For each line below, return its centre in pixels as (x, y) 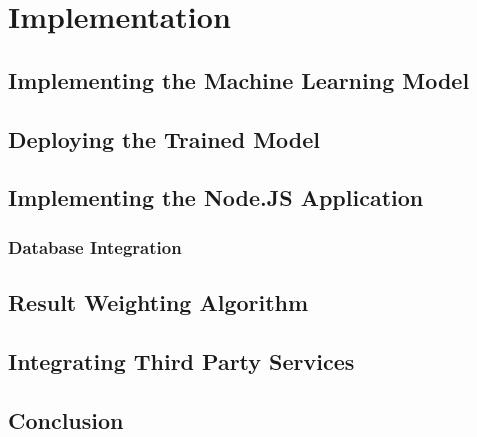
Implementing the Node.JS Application (216, 197)
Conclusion (66, 419)
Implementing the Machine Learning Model (239, 79)
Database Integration (95, 246)
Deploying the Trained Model (164, 138)
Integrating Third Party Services (181, 360)
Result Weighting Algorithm (158, 301)
